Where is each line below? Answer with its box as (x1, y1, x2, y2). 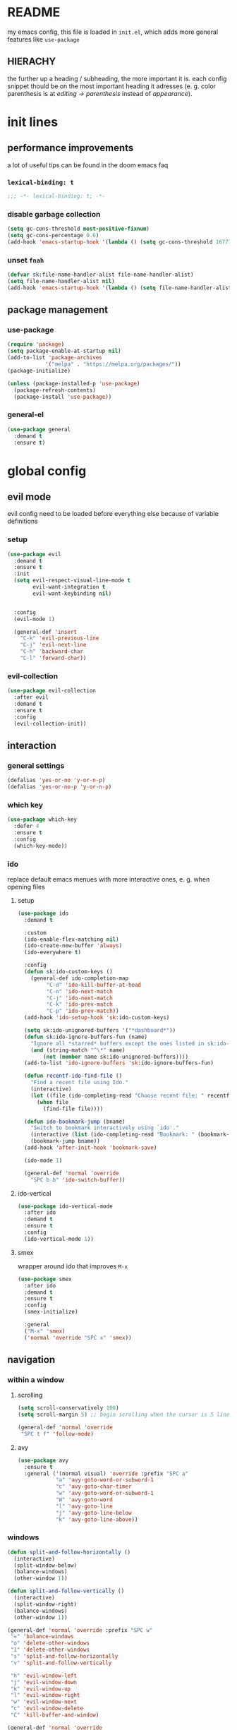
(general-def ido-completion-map (30, 975, 129, 982)
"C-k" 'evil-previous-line (20, 635, 99, 642)
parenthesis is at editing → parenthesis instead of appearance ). (7, 89, 193, 97)
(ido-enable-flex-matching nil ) (24, 936, 119, 943)
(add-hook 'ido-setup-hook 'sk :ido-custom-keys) (24, 1014, 170, 1021)
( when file (36, 1098, 69, 1105)
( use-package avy (17, 1457, 69, 1464)
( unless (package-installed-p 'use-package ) (7, 380, 140, 387)
